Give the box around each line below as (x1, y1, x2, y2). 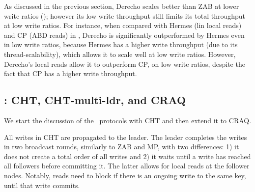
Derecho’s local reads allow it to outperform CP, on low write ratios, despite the (4, 58, 245, 69)
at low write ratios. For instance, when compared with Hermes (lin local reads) (4, 20, 242, 30)
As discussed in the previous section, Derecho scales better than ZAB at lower (4, 1, 239, 11)
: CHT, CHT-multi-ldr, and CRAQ (4, 92, 186, 108)
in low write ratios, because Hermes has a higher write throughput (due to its (4, 39, 238, 50)
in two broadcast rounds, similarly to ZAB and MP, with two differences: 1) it (4, 141, 239, 152)
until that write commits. (4, 180, 80, 190)
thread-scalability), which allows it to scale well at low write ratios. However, (4, 49, 236, 59)
